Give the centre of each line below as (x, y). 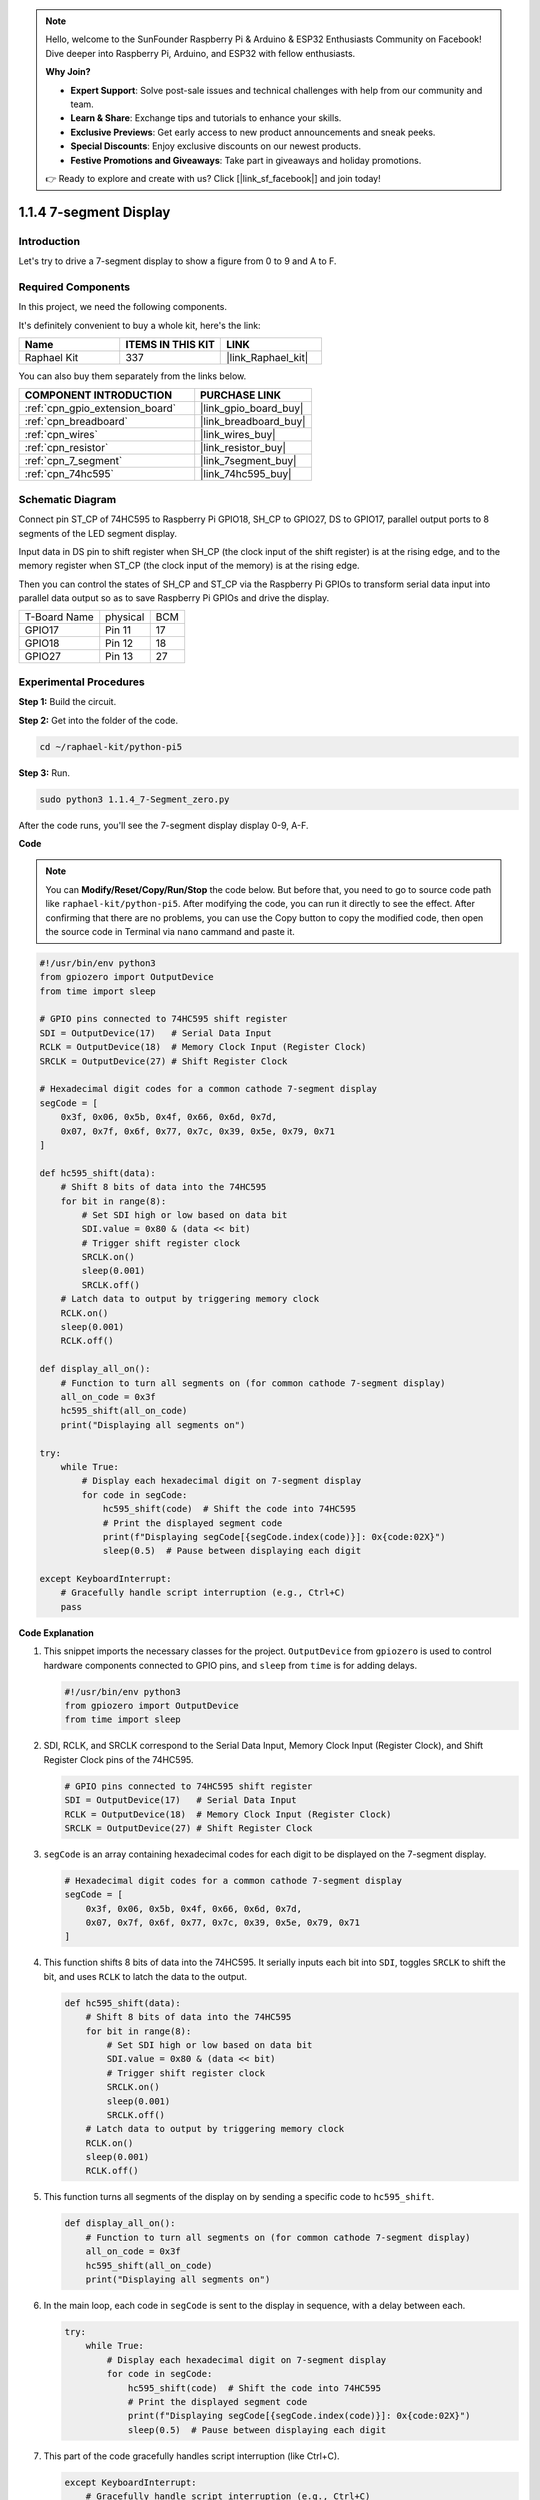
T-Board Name (59, 617)
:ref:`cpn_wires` (61, 435)
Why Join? (68, 72)
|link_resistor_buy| (243, 448)
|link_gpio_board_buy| (252, 408)
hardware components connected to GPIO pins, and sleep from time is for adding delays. (230, 1665)
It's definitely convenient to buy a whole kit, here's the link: (139, 325)
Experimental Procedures (81, 682)
